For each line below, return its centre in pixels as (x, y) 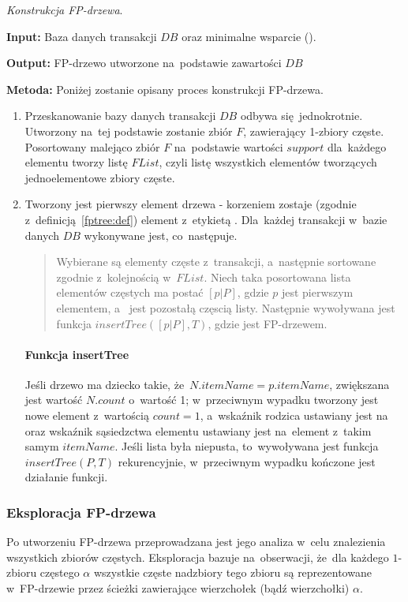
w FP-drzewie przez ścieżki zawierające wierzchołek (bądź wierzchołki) (178, 588)
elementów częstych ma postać (130, 292)
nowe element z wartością (87, 415)
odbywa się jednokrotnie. (301, 116)
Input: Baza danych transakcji (82, 36)
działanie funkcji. (66, 477)
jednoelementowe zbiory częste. (100, 177)
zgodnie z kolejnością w (114, 277)
